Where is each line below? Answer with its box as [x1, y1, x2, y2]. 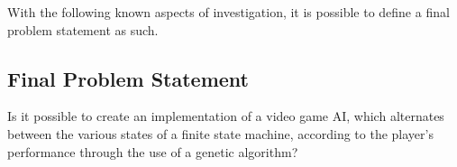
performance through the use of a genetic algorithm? [7, 142, 298, 161]
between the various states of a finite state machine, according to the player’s [7, 124, 434, 143]
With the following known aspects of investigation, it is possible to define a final [7, 3, 450, 21]
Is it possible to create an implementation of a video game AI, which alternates [7, 107, 444, 125]
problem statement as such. [7, 20, 159, 39]
